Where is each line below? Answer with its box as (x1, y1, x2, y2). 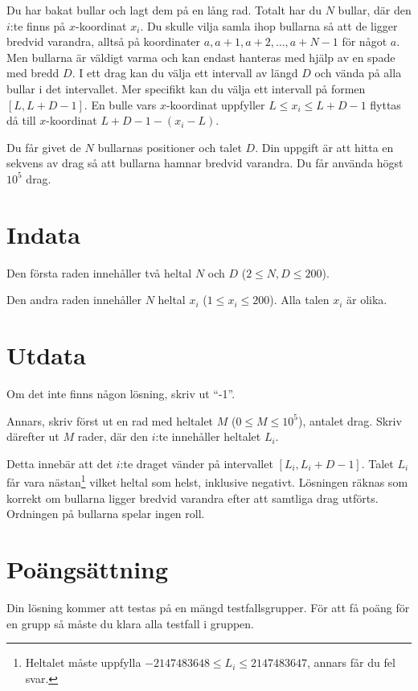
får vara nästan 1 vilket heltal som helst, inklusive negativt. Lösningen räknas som (6, 471, 408, 490)
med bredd (6, 64, 59, 81)
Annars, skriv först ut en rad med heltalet (6, 412, 214, 429)
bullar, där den (338, 2, 412, 18)
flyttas (370, 96, 401, 113)
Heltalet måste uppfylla (25, 654, 141, 671)
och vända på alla (314, 64, 402, 81)
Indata (6, 217, 80, 250)
